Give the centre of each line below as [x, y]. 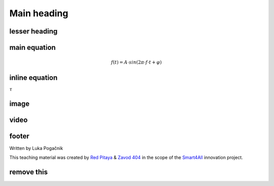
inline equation [33, 78]
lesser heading [33, 31]
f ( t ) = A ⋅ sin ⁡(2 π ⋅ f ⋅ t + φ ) [136, 63]
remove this [29, 172]
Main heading [39, 13]
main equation [32, 48]
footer [20, 136]
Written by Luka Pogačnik [36, 148]
